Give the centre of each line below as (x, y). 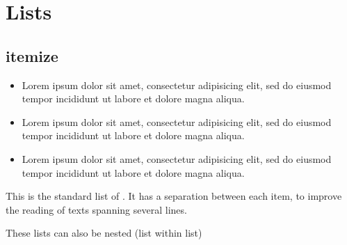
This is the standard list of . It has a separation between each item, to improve (174, 196)
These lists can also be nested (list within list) (104, 233)
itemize (32, 55)
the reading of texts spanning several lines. (96, 209)
